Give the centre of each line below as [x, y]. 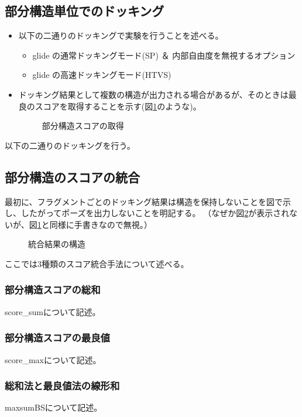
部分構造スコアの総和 [53, 290]
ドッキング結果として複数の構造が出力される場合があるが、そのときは [153, 94]
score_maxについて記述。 [53, 359]
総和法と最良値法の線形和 [62, 386]
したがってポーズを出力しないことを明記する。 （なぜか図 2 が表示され [155, 213]
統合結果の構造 [57, 244]
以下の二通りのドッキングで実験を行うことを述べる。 [121, 35]
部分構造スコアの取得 [83, 126]
